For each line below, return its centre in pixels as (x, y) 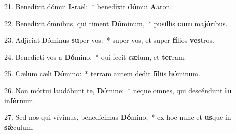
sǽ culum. (19, 127)
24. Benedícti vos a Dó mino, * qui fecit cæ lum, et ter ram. (95, 57)
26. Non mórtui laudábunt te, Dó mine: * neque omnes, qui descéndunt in (118, 90)
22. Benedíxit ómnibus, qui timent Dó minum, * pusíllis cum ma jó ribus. (116, 23)
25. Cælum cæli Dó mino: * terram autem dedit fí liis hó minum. (102, 74)
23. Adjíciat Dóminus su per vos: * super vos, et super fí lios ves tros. (109, 40)
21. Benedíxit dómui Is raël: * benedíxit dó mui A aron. (88, 6)
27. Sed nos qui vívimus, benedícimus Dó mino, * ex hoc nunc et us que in (118, 117)
